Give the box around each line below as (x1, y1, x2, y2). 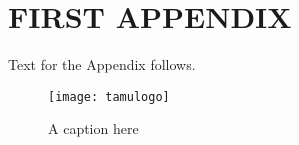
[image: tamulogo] (48, 89, 170, 104)
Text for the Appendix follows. (8, 54, 196, 75)
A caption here (48, 118, 139, 139)
